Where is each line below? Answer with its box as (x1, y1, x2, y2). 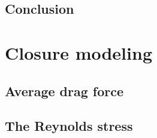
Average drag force (5, 81, 124, 100)
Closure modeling (5, 40, 152, 65)
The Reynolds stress (5, 116, 133, 135)
